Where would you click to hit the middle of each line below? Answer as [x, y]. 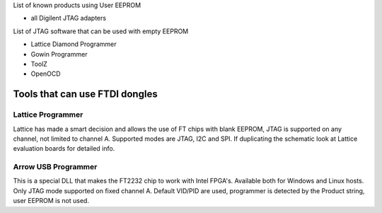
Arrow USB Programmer [55, 167]
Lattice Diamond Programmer [74, 44]
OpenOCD [46, 74]
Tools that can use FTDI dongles [86, 94]
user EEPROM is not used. [51, 201]
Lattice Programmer [48, 115]
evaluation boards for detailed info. [64, 149]
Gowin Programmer [59, 54]
